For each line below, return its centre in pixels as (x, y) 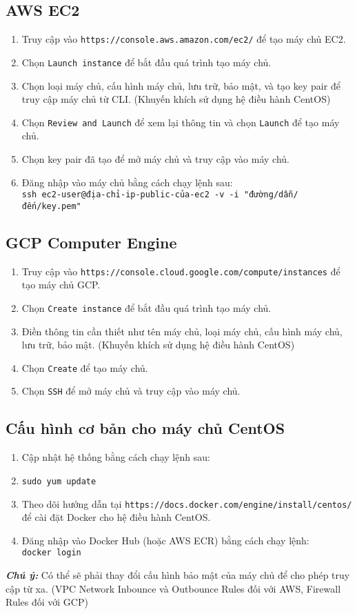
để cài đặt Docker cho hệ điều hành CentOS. (116, 517)
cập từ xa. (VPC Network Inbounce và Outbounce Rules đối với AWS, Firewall (173, 588)
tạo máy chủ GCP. (61, 285)
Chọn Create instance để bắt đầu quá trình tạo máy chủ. (146, 307)
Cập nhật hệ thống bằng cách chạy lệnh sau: (116, 457)
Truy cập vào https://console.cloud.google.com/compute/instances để (181, 271)
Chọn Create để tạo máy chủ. (85, 367)
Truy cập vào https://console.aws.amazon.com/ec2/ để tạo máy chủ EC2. (184, 39)
